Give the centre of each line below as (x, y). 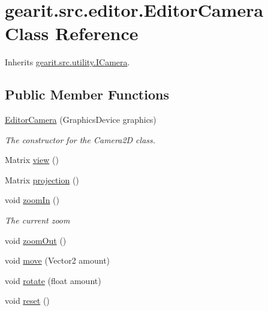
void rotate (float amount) (53, 280)
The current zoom (37, 220)
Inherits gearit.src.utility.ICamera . (67, 62)
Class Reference (72, 33)
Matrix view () (32, 160)
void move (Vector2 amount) (58, 260)
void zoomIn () (32, 200)
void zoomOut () (36, 240)
